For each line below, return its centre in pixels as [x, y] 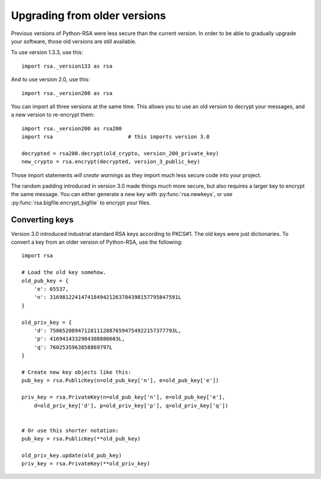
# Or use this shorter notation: [70, 430]
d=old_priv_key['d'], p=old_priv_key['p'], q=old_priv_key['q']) [131, 405]
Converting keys [42, 220]
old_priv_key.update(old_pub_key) [72, 455]
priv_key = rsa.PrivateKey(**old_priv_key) [86, 464]
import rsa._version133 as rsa [67, 66]
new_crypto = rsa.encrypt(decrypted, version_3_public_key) [111, 162]
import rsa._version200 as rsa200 [72, 128]
